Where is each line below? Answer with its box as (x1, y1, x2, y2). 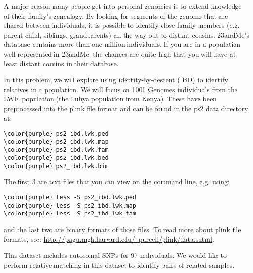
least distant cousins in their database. (4, 58, 119, 68)
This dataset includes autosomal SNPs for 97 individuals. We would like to (4, 250, 227, 260)
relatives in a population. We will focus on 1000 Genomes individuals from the (4, 84, 238, 94)
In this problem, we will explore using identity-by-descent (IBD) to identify (4, 75, 228, 85)
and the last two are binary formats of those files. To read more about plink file (4, 224, 241, 234)
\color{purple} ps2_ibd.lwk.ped (4, 130, 108, 137)
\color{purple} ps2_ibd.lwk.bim (4, 162, 108, 170)
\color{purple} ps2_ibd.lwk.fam (4, 146, 108, 154)
